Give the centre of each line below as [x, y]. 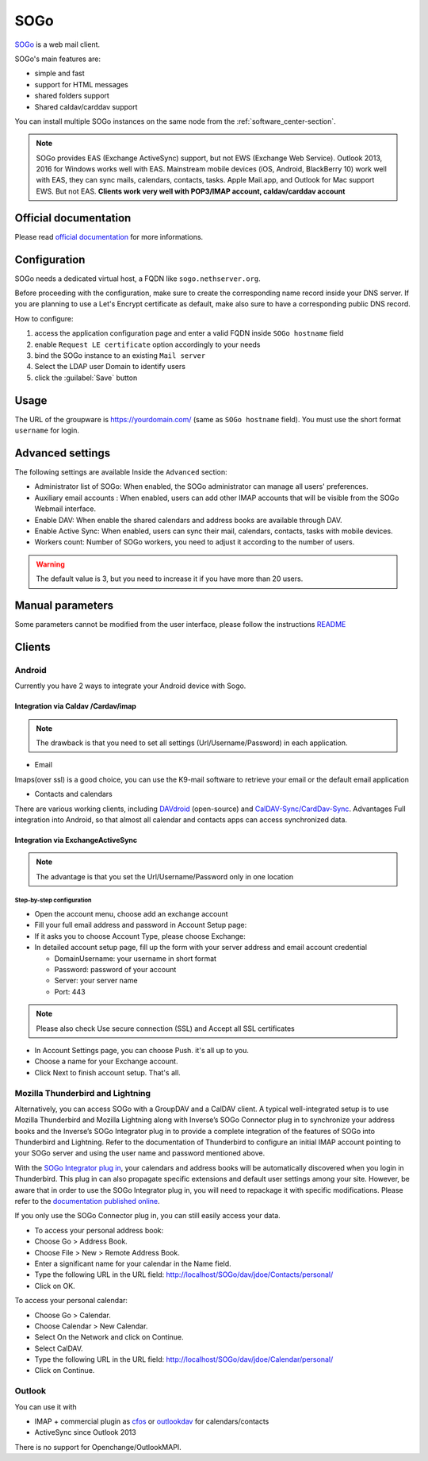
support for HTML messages [81, 84]
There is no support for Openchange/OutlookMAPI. [98, 1447]
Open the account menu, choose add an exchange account [132, 914]
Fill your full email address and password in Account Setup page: [141, 925]
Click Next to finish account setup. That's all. [108, 1072]
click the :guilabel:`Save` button [86, 378]
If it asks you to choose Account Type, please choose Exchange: [140, 936]
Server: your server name [96, 981]
